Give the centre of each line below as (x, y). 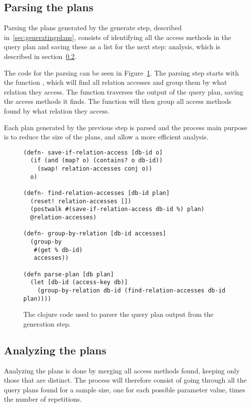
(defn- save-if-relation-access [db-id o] (93, 152)
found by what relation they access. (57, 110)
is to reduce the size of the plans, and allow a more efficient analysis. (106, 137)
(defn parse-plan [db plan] (69, 274)
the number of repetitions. (43, 399)
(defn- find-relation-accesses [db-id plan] (97, 193)
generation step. (47, 323)
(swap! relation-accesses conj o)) (95, 169)
